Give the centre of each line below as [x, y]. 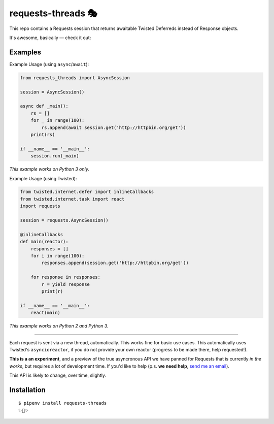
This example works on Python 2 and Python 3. [59, 326]
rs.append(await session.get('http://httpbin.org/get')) [114, 127]
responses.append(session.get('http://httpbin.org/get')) [115, 263]
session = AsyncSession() [52, 92]
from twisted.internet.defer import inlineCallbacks [87, 192]
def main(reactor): [44, 242]
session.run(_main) [55, 156]
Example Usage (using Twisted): [43, 178]
